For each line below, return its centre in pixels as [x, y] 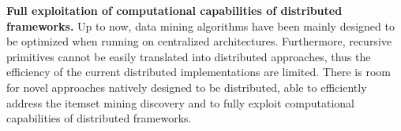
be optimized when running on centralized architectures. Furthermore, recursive [199, 41]
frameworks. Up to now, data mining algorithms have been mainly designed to [200, 25]
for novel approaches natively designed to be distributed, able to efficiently [187, 87]
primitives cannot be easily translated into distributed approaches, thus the [189, 56]
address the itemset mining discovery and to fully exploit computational [181, 102]
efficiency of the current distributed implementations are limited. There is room [199, 72]
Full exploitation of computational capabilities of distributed [174, 10]
